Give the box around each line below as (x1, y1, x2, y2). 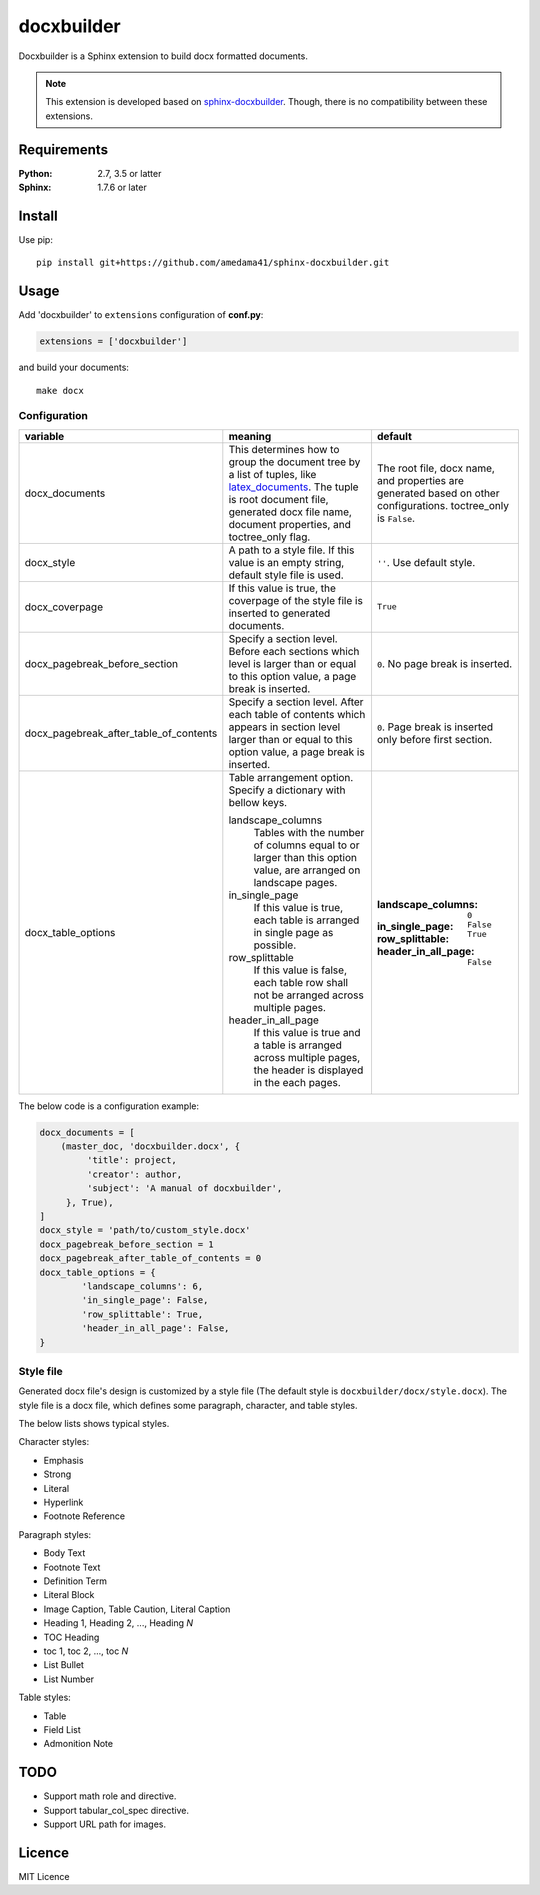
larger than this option (253, 850, 357, 864)
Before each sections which (228, 644, 360, 658)
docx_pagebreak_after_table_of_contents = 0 (39, 1253, 262, 1264)
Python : (18, 167, 53, 179)
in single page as (253, 925, 334, 939)
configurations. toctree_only (376, 498, 510, 512)
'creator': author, (86, 1168, 183, 1180)
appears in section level (228, 720, 341, 734)
